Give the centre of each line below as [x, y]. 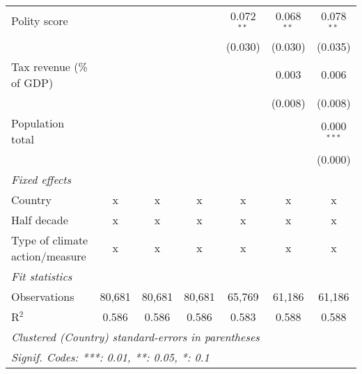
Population [38, 123]
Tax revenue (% [49, 66]
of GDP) [32, 82]
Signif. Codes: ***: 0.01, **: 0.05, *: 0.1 [110, 357]
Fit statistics [42, 276]
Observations [43, 296]
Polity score [40, 21]
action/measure [49, 256]
